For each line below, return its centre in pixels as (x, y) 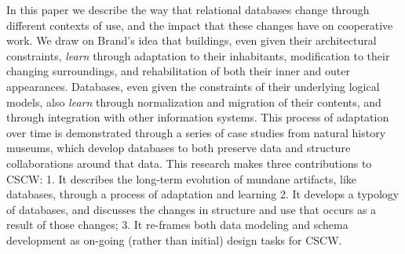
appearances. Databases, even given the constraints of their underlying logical (193, 86)
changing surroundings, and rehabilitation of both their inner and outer (179, 71)
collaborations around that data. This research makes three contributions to (189, 163)
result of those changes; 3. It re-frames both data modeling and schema (177, 225)
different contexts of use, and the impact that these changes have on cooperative (200, 25)
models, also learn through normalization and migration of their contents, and (194, 102)
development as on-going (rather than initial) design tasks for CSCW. (174, 239)
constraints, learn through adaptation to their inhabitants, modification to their (198, 55)
